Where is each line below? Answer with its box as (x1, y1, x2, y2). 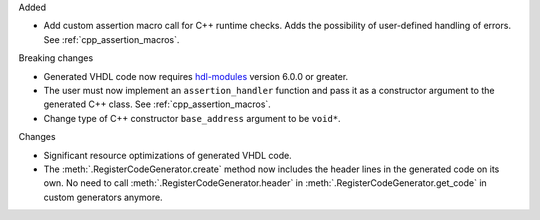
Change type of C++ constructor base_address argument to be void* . (43, 112, 341, 124)
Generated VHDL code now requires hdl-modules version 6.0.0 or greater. (43, 70, 349, 82)
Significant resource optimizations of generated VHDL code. (43, 149, 292, 161)
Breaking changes (18, 52, 94, 64)
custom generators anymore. (43, 191, 164, 203)
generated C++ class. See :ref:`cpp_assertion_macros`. (43, 98, 272, 110)
